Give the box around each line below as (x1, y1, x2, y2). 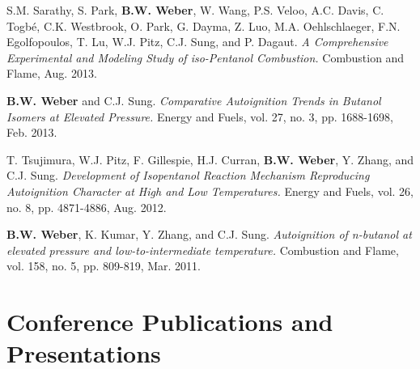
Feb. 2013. (6, 124, 57, 141)
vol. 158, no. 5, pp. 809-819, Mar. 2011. (6, 257, 202, 274)
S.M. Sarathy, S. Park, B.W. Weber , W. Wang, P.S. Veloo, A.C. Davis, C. (6, 2, 384, 18)
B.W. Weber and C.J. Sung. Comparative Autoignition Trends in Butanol (6, 91, 381, 108)
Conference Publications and (6, 305, 333, 338)
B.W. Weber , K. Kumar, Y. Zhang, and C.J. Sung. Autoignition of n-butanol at (6, 226, 412, 243)
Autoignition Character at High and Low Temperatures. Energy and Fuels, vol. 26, (6, 182, 414, 199)
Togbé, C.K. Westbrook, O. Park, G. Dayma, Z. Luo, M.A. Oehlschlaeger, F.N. (6, 17, 401, 34)
